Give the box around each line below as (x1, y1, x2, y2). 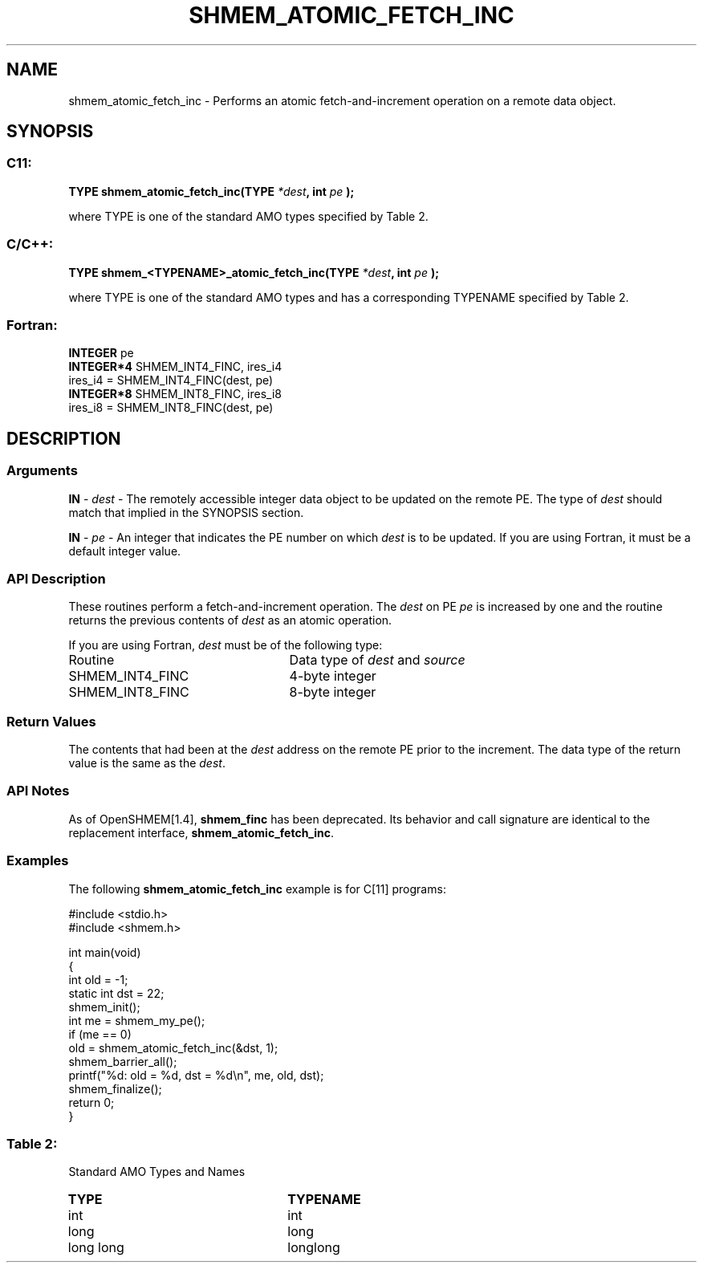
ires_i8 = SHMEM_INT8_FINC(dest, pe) (68, 401, 274, 415)
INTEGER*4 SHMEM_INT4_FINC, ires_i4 (68, 360, 282, 374)
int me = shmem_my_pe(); (68, 1013, 205, 1027)
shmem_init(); (68, 999, 140, 1014)
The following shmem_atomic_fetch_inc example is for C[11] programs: (68, 881, 446, 896)
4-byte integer (289, 668, 376, 685)
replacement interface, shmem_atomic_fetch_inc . (68, 825, 335, 840)
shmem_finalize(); (68, 1081, 162, 1096)
